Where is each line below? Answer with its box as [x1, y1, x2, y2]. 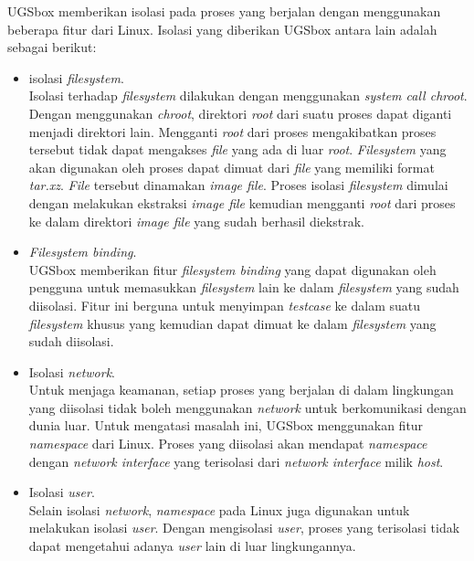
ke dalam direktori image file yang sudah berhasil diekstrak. [28, 211, 364, 230]
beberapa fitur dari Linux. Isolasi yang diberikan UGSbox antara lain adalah [7, 19, 437, 38]
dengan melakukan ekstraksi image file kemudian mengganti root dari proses [28, 193, 456, 212]
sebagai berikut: [7, 37, 97, 57]
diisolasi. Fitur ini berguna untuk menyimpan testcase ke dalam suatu [28, 295, 420, 314]
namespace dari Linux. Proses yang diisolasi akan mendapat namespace [28, 434, 427, 453]
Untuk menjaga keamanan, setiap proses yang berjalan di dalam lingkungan [28, 380, 454, 399]
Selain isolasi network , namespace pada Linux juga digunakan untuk [28, 500, 410, 519]
